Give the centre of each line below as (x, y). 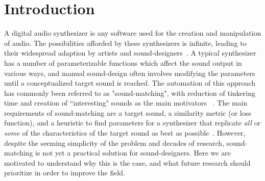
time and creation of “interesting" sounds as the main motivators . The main (126, 103)
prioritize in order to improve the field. (65, 173)
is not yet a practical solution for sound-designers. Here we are (133, 153)
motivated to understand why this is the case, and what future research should (127, 162)
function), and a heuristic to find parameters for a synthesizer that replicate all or (132, 123)
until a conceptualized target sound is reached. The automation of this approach (130, 83)
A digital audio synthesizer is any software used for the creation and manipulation (133, 33)
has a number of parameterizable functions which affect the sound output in (123, 62)
